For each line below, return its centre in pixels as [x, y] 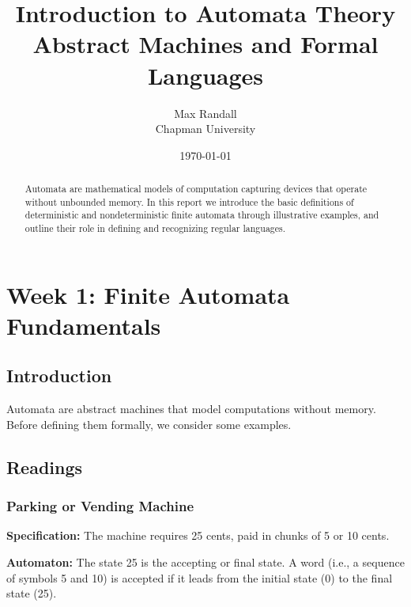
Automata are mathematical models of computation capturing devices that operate [196, 189]
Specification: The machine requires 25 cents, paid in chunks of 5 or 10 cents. [198, 535]
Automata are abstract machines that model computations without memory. [191, 409]
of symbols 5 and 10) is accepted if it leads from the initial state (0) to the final [200, 577]
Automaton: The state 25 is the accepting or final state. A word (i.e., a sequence [205, 562]
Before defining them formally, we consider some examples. [149, 424]
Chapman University [205, 129]
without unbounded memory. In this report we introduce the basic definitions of [189, 201]
